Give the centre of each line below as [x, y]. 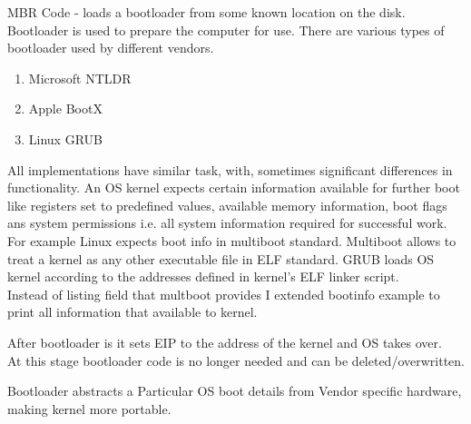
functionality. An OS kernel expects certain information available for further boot [234, 187]
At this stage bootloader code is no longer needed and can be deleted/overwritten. [236, 360]
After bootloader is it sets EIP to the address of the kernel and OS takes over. [225, 342]
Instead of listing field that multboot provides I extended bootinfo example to [224, 294]
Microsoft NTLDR [80, 78]
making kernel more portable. [89, 408]
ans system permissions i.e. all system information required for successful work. [227, 223]
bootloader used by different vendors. [111, 48]
